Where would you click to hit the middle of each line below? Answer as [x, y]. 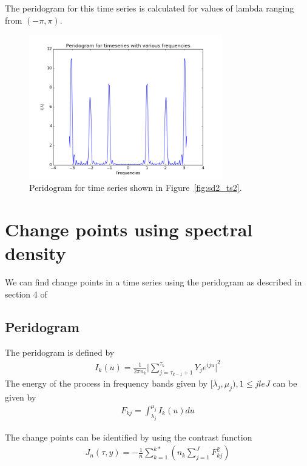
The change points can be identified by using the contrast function [129, 437]
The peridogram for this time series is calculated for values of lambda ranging [150, 8]
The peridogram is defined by [60, 352]
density [35, 253]
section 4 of [26, 294]
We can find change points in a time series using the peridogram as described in [153, 282]
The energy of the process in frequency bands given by [106, 383]
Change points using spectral [129, 229]
